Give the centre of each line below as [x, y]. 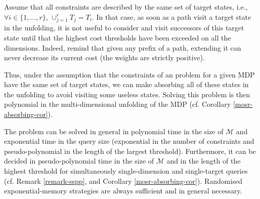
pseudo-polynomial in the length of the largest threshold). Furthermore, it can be [130, 151]
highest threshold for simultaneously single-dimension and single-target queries [126, 171]
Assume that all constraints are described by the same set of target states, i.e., [126, 7]
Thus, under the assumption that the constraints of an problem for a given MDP [129, 74]
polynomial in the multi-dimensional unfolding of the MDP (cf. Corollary [118, 104]
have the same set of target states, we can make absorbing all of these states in [126, 84]
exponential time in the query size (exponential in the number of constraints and [129, 141]
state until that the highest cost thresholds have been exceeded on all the [118, 37]
